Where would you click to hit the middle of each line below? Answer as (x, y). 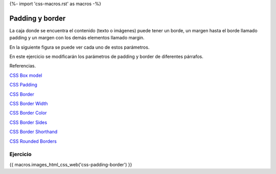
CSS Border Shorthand (33, 132)
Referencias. (23, 66)
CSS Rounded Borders (33, 141)
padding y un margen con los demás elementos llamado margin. (77, 38)
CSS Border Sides (28, 122)
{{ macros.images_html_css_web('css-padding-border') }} (71, 164)
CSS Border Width (29, 104)
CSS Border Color (28, 113)
